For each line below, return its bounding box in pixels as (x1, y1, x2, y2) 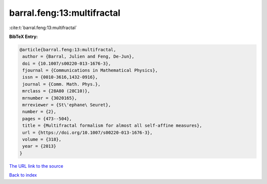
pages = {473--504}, (22, 116, 72, 121)
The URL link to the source (9, 163, 64, 169)
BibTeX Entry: (9, 34, 38, 39)
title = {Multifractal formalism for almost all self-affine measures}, (22, 123, 202, 128)
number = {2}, (22, 109, 56, 114)
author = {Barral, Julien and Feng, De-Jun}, (22, 54, 134, 59)
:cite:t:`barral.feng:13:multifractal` (9, 25, 77, 31)
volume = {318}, (22, 137, 62, 142)
